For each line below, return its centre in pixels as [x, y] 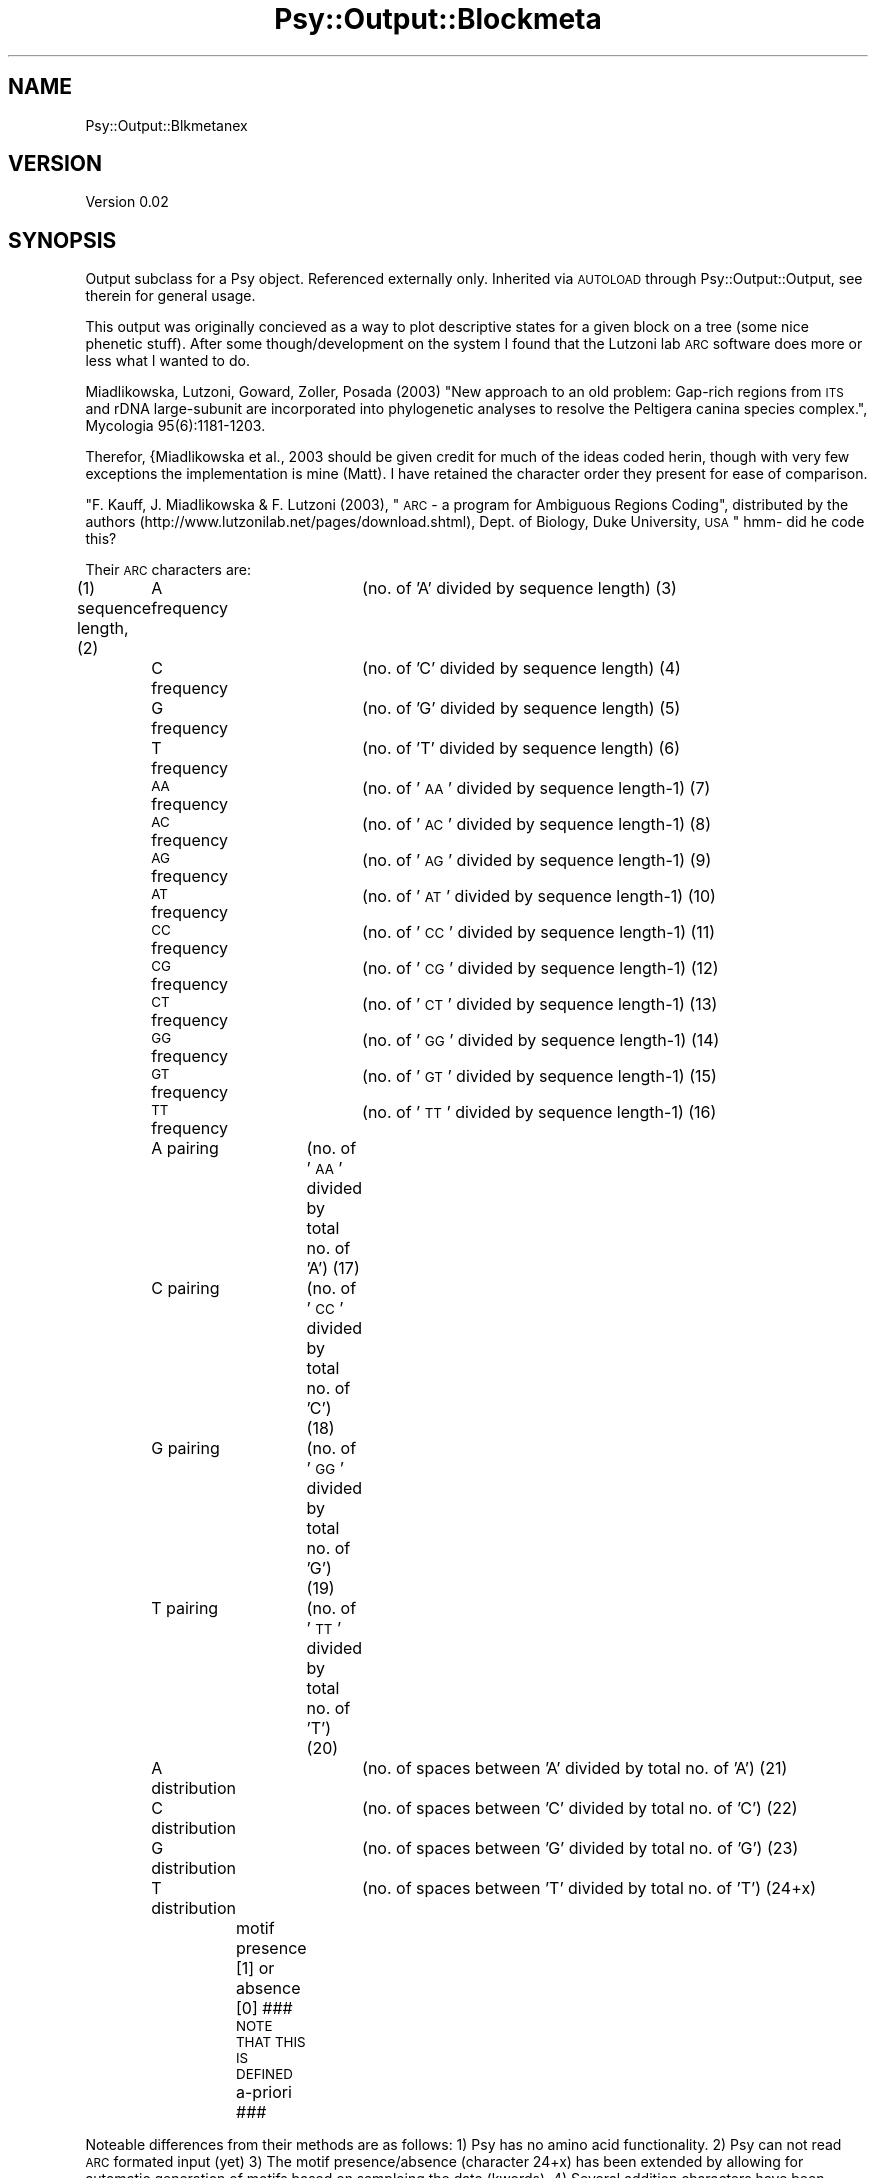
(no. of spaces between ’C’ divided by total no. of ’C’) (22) [580, 1808]
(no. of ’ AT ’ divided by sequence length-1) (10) [539, 896]
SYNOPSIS [62, 240]
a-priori [264, 2092]
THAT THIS [271, 2042]
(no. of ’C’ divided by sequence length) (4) [521, 668]
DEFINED [264, 2074]
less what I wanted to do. [167, 361]
